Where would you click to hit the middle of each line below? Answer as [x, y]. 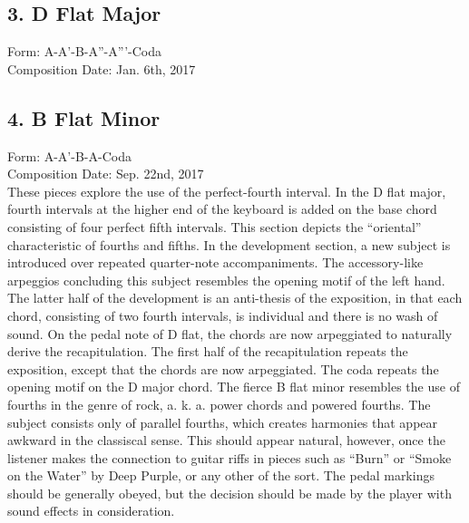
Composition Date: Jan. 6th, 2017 [102, 68]
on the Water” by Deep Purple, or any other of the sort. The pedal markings [221, 475]
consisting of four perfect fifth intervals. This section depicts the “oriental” [215, 226]
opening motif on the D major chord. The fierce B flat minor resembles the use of [234, 387]
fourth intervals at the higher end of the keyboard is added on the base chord [222, 209]
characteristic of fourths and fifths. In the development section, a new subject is [229, 244]
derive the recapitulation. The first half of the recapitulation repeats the [208, 351]
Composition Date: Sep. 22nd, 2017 [106, 174]
